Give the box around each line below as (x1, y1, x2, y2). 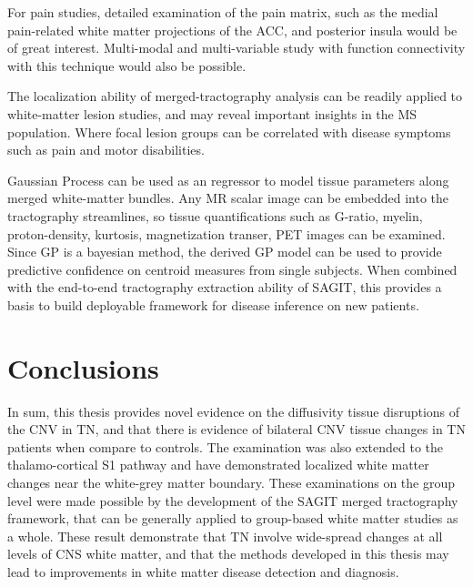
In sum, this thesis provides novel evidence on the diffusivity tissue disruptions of (7, 401, 460, 420)
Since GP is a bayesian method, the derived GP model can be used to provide (7, 242, 442, 261)
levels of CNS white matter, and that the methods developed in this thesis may (7, 544, 449, 563)
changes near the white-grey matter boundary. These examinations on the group (7, 473, 455, 491)
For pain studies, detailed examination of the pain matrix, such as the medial (7, 3, 438, 21)
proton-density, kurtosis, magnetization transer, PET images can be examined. (7, 224, 446, 243)
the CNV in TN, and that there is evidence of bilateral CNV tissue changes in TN (7, 420, 466, 439)
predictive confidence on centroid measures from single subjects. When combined (7, 259, 458, 278)
